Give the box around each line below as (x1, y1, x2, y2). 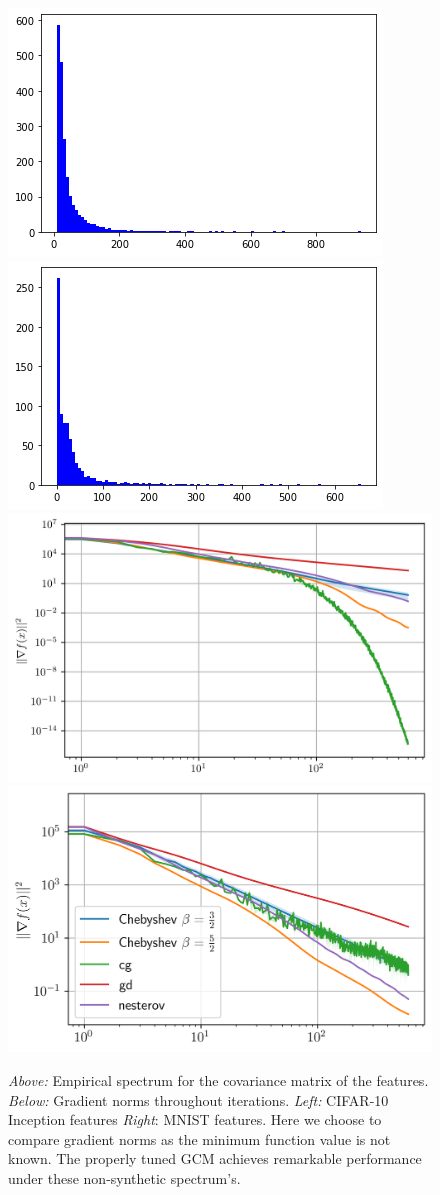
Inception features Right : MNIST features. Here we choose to (8, 1109, 382, 1130)
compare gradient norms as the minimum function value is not (8, 1128, 391, 1149)
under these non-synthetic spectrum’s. (8, 1167, 241, 1188)
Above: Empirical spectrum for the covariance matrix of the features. (8, 1069, 429, 1090)
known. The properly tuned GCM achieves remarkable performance (8, 1148, 422, 1169)
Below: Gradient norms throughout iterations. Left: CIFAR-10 (8, 1089, 389, 1110)
